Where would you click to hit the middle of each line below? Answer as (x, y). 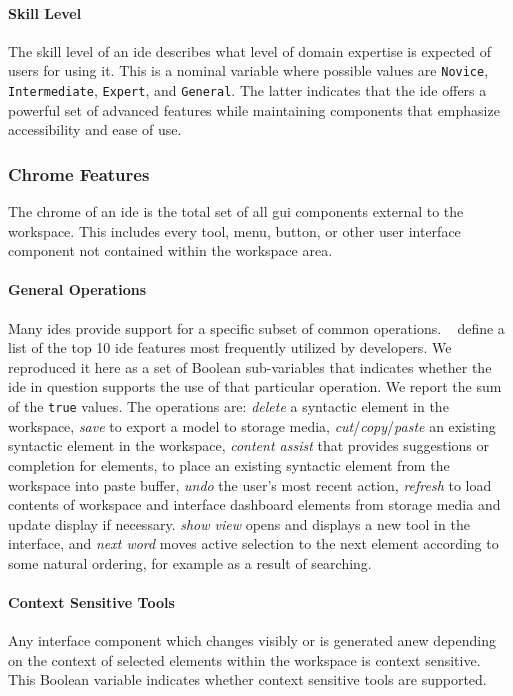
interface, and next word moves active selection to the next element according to (253, 543)
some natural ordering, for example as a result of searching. (190, 562)
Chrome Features (79, 173)
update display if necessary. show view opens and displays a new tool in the (239, 523)
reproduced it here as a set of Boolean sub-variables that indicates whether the (250, 366)
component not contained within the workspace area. (170, 250)
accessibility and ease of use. (95, 129)
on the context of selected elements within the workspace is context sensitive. (244, 659)
